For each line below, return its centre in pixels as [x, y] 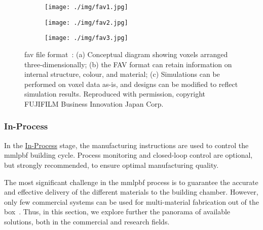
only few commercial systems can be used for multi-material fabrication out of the [131, 201]
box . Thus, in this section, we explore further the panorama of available [117, 212]
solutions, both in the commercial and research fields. [87, 221]
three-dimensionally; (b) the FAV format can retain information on [128, 64]
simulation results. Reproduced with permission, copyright [115, 94]
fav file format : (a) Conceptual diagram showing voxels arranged [126, 54]
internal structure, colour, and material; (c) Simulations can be [122, 74]
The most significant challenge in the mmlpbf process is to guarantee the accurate [131, 182]
